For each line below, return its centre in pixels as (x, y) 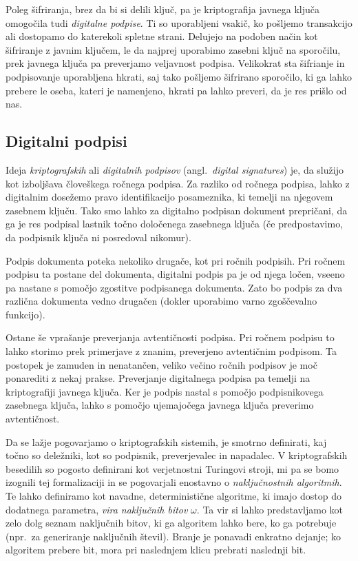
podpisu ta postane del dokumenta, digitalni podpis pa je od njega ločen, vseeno (175, 274)
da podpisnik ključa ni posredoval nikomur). (98, 237)
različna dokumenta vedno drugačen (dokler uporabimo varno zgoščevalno (161, 301)
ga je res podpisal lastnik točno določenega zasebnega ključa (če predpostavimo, (175, 224)
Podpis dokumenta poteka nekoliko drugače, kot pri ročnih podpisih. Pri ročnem (176, 260)
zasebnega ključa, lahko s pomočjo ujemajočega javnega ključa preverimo (160, 405)
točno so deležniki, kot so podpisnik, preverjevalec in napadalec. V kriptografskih (177, 455)
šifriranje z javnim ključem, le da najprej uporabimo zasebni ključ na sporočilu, (173, 49)
